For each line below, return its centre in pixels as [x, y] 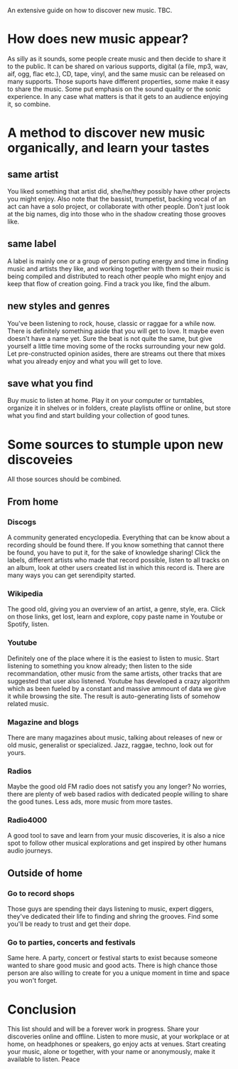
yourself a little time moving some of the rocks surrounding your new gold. [117, 346]
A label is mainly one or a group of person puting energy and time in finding [118, 261]
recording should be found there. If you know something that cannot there [116, 545]
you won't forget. [33, 981]
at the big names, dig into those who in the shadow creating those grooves [117, 214]
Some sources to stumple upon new [115, 444]
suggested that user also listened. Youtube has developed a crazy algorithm [119, 681]
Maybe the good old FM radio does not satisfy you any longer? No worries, [117, 786]
